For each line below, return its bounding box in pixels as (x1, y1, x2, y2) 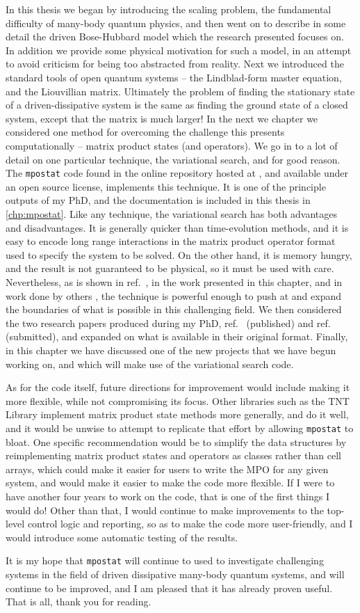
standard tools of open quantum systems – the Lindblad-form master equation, (6, 70, 342, 84)
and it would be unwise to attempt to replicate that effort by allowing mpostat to (6, 420, 354, 435)
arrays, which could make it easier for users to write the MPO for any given (6, 461, 329, 476)
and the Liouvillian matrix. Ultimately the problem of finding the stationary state (6, 83, 355, 98)
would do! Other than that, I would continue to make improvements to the (6, 502, 324, 517)
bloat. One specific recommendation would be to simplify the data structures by (6, 434, 347, 449)
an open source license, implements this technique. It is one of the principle (6, 179, 326, 193)
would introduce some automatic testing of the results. (6, 530, 238, 544)
